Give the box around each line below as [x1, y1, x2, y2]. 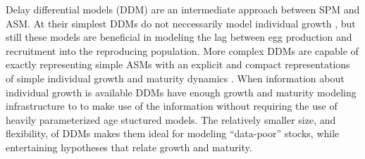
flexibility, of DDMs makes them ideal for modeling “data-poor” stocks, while [6, 126, 340, 141]
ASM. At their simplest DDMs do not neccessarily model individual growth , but [6, 15, 356, 30]
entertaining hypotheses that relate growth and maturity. [6, 139, 252, 154]
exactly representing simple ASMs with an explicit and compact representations [6, 57, 350, 72]
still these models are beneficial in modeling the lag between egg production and [6, 30, 352, 44]
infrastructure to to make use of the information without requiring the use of [6, 98, 338, 113]
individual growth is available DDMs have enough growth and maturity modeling [6, 84, 357, 99]
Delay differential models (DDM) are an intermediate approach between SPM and [6, 2, 360, 16]
